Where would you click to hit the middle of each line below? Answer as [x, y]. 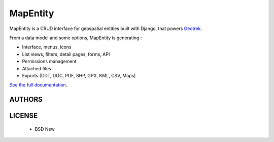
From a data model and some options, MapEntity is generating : [76, 38]
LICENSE [24, 116]
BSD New [45, 129]
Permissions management [49, 62]
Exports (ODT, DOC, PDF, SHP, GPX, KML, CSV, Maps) [79, 75]
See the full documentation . [38, 85]
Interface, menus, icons [47, 47]
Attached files [37, 68]
